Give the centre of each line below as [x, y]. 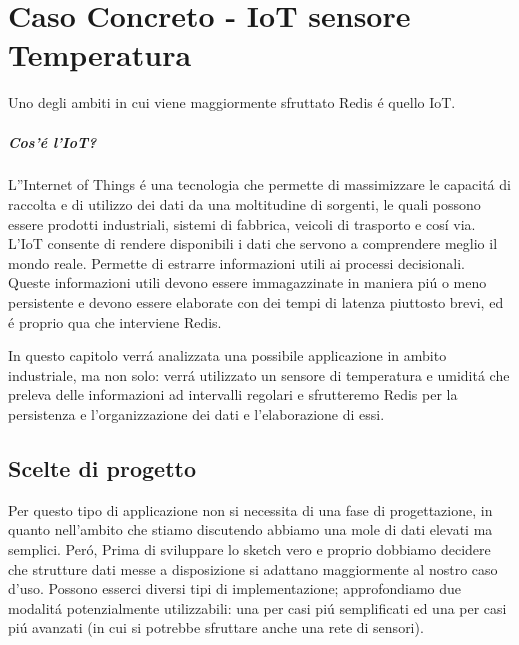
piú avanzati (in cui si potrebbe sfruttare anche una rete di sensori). [216, 627]
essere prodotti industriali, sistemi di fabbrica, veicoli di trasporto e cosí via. [242, 223]
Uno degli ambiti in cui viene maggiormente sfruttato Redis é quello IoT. [232, 102]
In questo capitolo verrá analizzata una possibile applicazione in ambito [227, 355]
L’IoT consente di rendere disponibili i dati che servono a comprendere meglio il [253, 243]
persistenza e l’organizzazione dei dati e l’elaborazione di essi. [196, 414]
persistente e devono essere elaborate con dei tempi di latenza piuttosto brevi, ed [256, 302]
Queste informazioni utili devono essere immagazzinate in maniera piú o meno [247, 282]
